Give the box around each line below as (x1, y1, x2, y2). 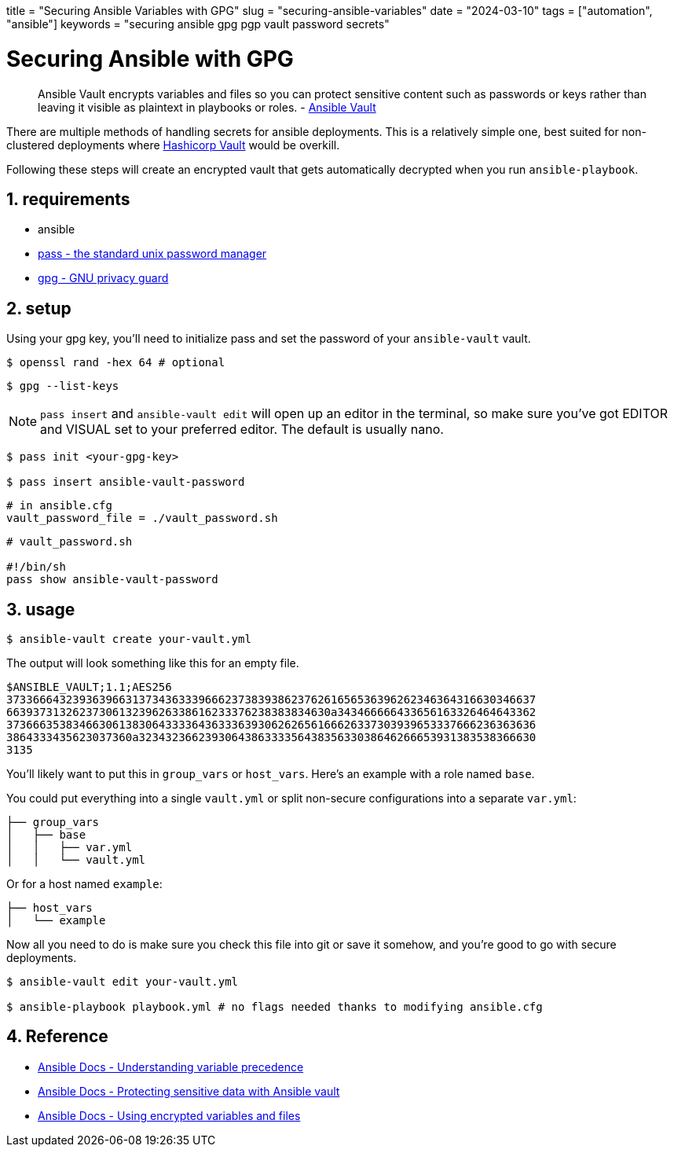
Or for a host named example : (6, 877, 163, 891)
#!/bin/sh (6, 560, 66, 574)
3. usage (6, 599, 75, 619)
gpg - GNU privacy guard (38, 271, 169, 285)
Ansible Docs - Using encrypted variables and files (38, 1108, 301, 1122)
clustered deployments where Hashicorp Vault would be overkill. (6, 138, 340, 152)
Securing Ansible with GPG (6, 45, 294, 72)
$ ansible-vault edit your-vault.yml (6, 975, 239, 989)
